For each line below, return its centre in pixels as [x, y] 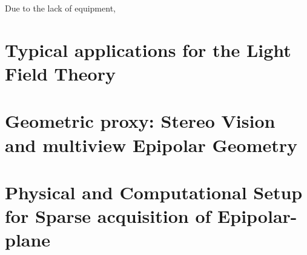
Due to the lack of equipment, [60, 8]
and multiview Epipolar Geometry [151, 144]
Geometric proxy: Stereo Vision [140, 121]
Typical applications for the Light [148, 49]
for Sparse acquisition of [108, 216]
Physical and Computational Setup [154, 192]
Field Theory [60, 73]
